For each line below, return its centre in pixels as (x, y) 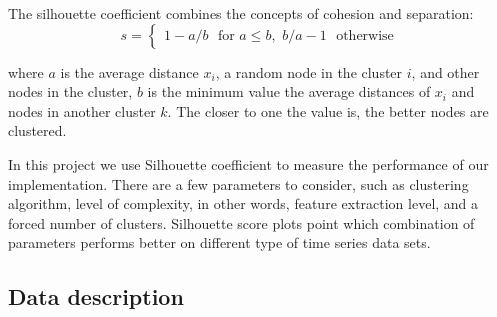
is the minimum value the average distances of (289, 91)
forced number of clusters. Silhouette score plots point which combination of (241, 222)
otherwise (365, 35)
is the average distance (129, 71)
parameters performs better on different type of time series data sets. (219, 242)
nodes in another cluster (82, 110)
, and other (445, 71)
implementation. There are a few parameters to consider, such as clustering (238, 183)
